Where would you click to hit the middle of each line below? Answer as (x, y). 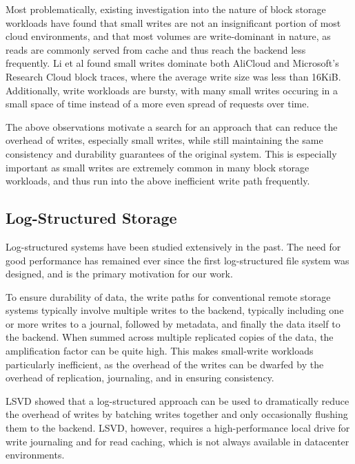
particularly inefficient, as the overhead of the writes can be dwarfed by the (165, 364)
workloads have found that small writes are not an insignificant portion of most (173, 22)
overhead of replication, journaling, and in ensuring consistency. (140, 378)
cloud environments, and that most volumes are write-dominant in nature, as (168, 36)
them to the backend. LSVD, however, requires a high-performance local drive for (178, 428)
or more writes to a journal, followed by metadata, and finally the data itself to (173, 323)
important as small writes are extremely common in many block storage (158, 167)
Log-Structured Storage (91, 218)
